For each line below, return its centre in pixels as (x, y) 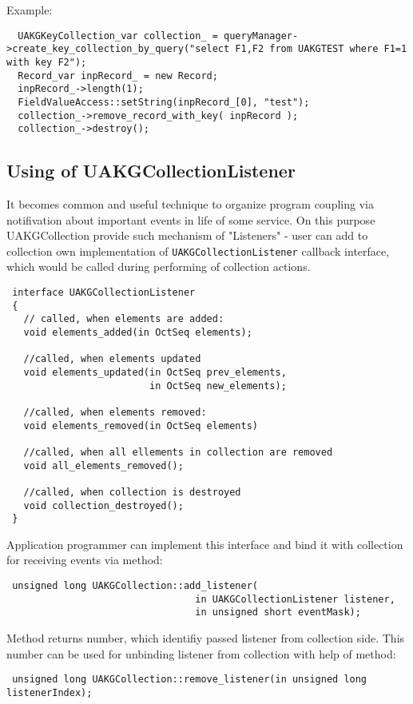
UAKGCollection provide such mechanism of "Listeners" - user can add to (187, 235)
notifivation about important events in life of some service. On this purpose (191, 219)
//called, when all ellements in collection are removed (178, 452)
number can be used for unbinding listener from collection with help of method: (201, 653)
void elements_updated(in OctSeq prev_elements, (155, 373)
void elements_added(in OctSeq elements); (138, 333)
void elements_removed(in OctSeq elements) (141, 426)
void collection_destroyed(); (103, 505)
